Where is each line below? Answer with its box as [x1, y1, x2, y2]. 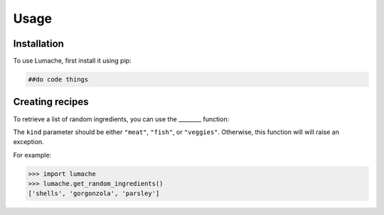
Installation [13, 38, 64, 50]
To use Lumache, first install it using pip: [13, 57, 132, 65]
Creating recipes [13, 96, 89, 108]
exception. [13, 138, 44, 146]
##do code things [28, 75, 89, 84]
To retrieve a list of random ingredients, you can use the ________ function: [13, 114, 230, 123]
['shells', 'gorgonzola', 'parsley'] [28, 189, 160, 198]
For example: [13, 150, 52, 159]
